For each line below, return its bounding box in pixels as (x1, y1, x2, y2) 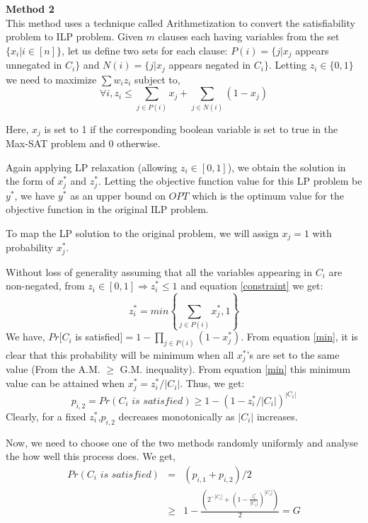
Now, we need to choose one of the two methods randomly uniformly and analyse (6, 435, 358, 449)
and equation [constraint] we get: (180, 278, 323, 293)
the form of (6, 173, 54, 188)
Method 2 (6, 1, 54, 16)
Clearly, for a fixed (6, 408, 86, 423)
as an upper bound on (70, 188, 166, 202)
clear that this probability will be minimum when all (6, 347, 234, 362)
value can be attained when (6, 376, 125, 391)
